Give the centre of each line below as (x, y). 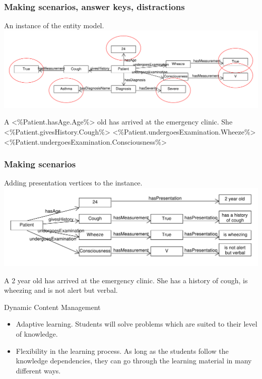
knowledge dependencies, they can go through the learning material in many (134, 361)
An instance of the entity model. (54, 25)
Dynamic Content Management (52, 307)
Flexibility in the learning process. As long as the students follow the (122, 351)
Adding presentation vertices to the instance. (73, 183)
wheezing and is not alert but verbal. (61, 290)
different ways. (38, 370)
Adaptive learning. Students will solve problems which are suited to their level (137, 324)
